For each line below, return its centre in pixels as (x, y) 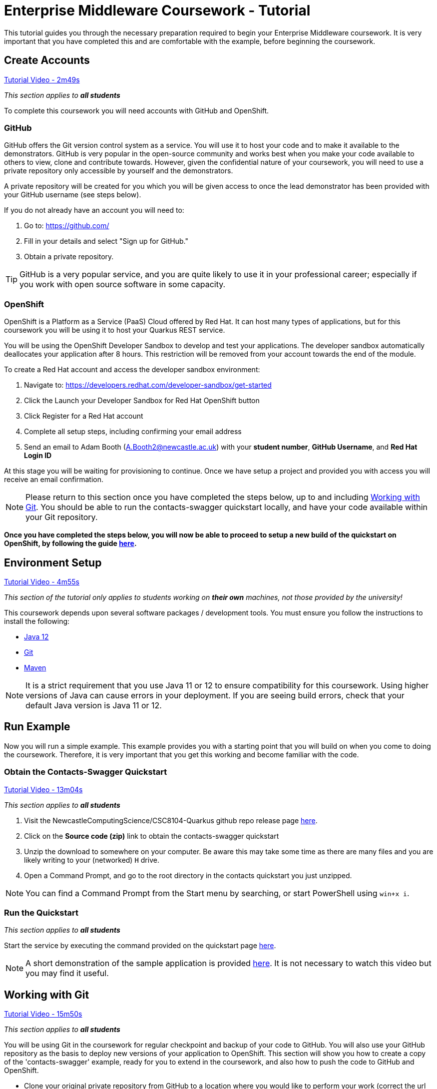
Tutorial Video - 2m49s (42, 79)
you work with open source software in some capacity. (123, 284)
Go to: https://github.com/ (67, 226)
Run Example (37, 727)
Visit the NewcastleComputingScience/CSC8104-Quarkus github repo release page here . (171, 820)
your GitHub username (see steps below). (73, 195)
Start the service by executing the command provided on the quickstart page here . (140, 946)
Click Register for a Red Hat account (84, 416)
